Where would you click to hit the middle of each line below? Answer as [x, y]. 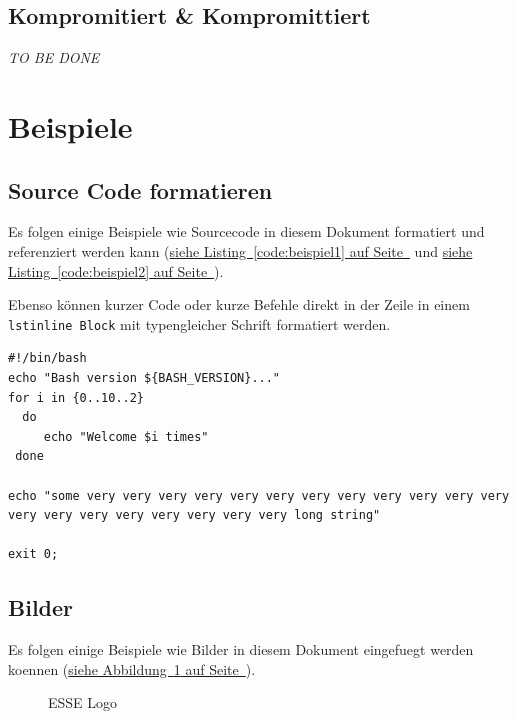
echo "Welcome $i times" [126, 436]
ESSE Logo [83, 702]
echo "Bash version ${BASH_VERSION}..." [144, 378]
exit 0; [33, 554]
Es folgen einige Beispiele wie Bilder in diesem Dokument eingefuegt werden [241, 649]
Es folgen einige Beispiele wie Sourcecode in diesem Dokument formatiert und [246, 231]
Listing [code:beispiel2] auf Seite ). [116, 270]
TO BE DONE [54, 57]
